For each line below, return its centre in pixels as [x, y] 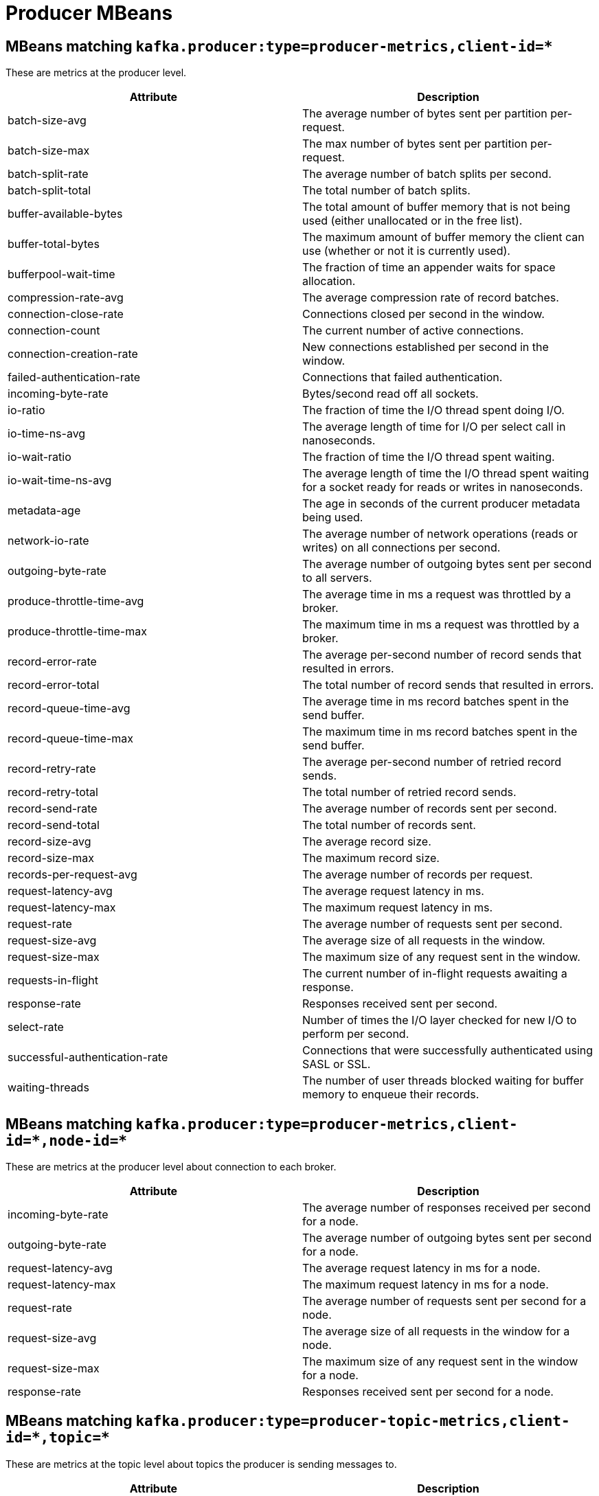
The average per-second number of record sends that [442, 655]
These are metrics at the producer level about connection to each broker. [171, 1167]
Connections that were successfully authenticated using [448, 1051]
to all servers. [337, 578]
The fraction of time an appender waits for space [429, 268]
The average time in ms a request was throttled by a [437, 594]
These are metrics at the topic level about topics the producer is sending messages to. [201, 1464]
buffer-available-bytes [65, 214]
